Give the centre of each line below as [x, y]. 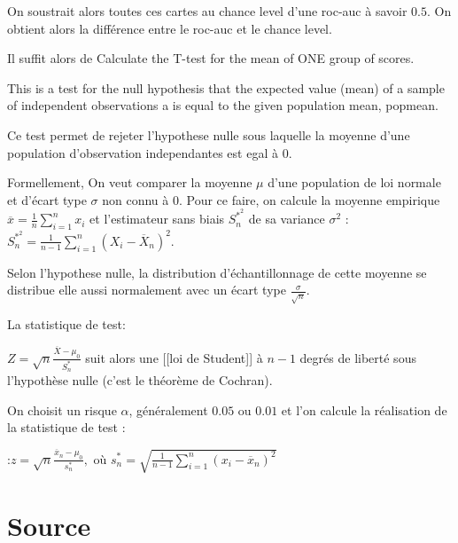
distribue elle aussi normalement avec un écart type [147, 290]
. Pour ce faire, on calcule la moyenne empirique [309, 199]
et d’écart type [47, 199]
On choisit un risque [62, 409]
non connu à [136, 199]
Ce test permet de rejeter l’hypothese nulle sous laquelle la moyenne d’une [209, 134]
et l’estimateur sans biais [157, 219]
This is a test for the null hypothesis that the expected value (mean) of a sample [226, 87]
